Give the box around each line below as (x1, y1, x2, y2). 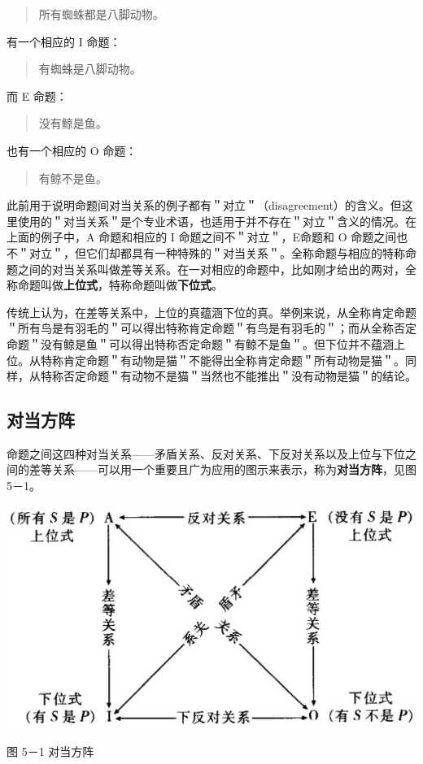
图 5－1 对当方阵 (7, 742, 94, 759)
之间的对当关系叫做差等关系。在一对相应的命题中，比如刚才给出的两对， (17, 260, 405, 277)
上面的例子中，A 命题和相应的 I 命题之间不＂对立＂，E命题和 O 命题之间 (7, 228, 397, 245)
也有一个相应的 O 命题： (7, 141, 137, 158)
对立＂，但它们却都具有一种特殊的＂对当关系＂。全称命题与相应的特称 (28, 244, 405, 261)
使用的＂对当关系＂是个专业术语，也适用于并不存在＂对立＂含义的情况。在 (17, 212, 416, 229)
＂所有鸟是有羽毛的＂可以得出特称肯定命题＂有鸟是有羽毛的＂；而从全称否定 (7, 319, 416, 336)
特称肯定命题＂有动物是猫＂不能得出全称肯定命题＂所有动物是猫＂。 (40, 351, 405, 368)
